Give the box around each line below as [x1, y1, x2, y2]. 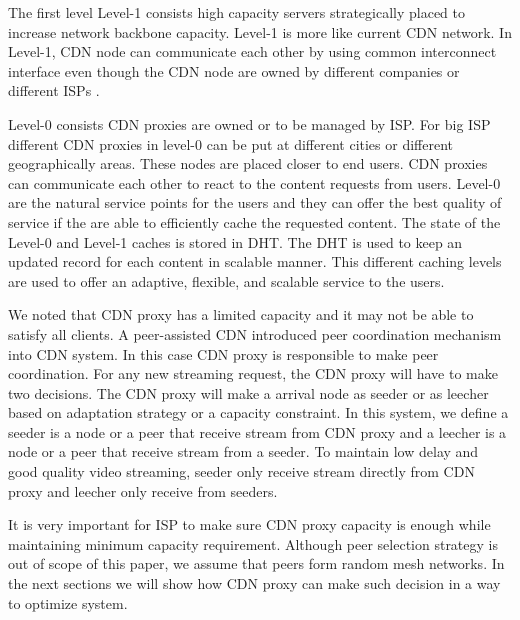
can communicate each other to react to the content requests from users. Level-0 [8, 172, 501, 193]
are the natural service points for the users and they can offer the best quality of [8, 192, 502, 213]
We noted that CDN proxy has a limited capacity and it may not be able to [8, 304, 474, 325]
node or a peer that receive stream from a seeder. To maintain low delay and [8, 441, 479, 462]
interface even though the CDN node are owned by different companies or [8, 60, 460, 81]
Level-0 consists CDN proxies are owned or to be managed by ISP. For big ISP [8, 113, 491, 134]
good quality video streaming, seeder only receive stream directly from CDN [8, 461, 475, 482]
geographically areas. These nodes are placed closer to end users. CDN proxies [8, 153, 488, 174]
